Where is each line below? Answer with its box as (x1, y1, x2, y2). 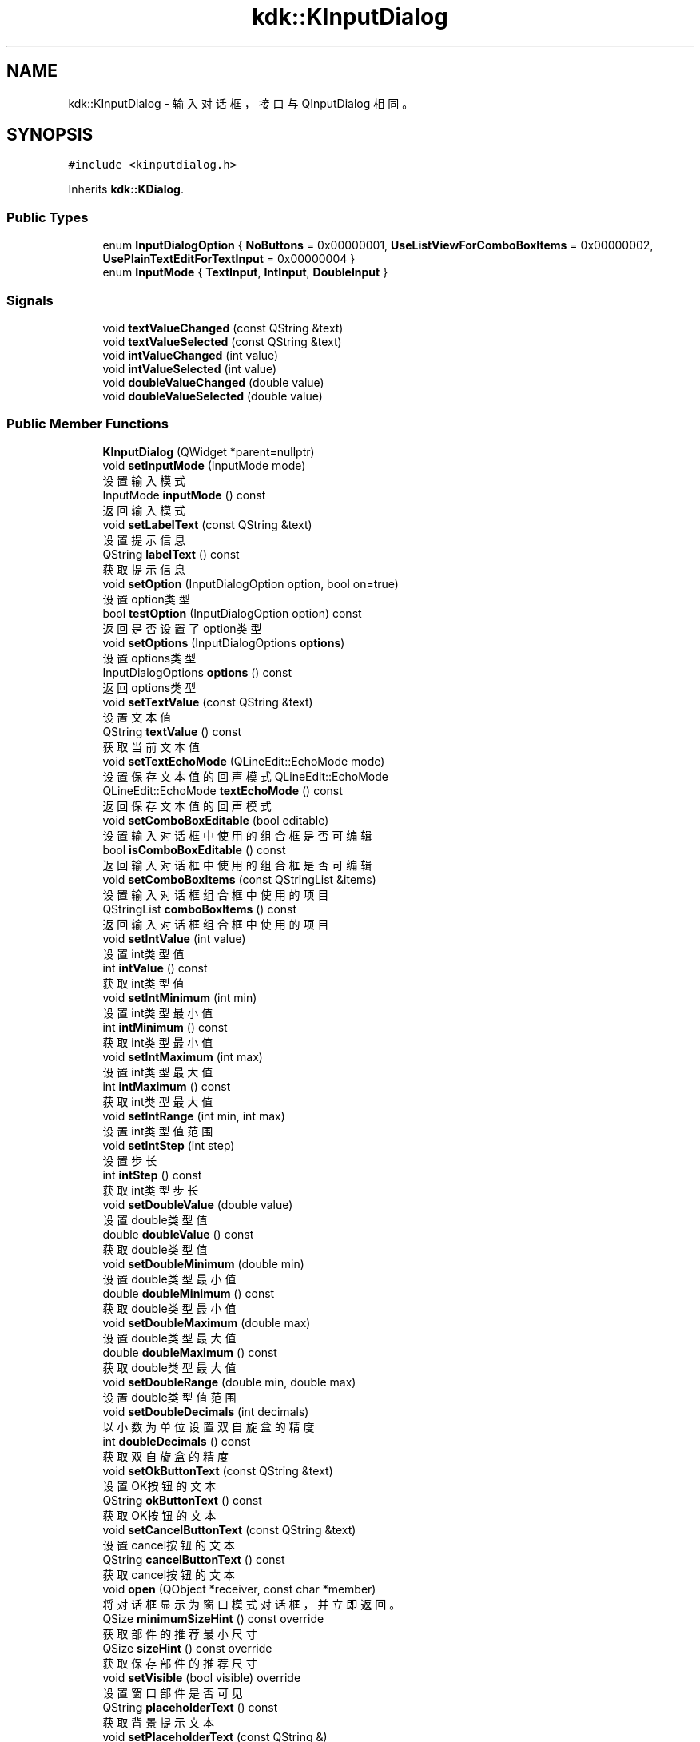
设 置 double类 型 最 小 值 (102, 1271, 237, 1286)
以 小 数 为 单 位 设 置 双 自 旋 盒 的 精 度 (102, 1419, 315, 1434)
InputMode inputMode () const (102, 487, 266, 502)
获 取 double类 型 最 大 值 (102, 1360, 237, 1374)
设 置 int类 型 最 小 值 (102, 1005, 213, 1020)
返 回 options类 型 (102, 680, 197, 694)
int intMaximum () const (102, 1079, 231, 1093)
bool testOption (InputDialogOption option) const (102, 606, 362, 620)
